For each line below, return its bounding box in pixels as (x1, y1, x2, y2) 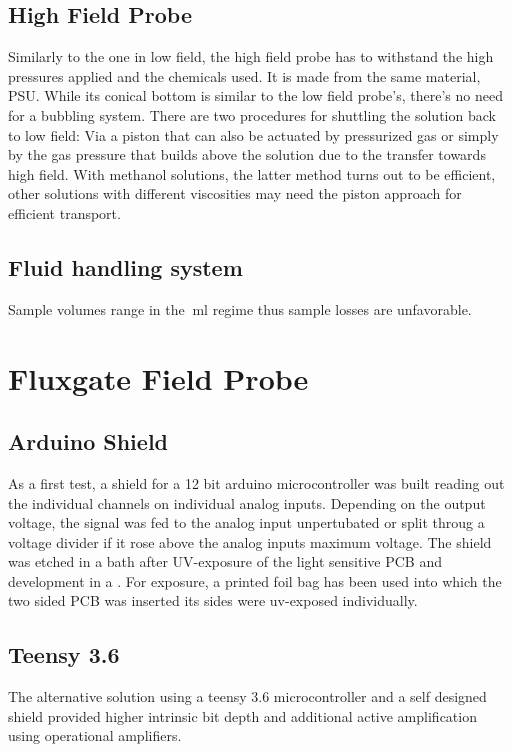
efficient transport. (8, 202, 121, 223)
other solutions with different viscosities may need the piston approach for (8, 183, 462, 204)
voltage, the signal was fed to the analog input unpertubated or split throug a (8, 512, 485, 533)
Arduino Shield (8, 426, 168, 457)
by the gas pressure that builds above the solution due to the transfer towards (8, 144, 486, 165)
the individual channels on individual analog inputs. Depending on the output (8, 492, 486, 513)
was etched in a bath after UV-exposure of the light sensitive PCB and (8, 551, 442, 572)
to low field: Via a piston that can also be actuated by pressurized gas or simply (8, 124, 499, 145)
